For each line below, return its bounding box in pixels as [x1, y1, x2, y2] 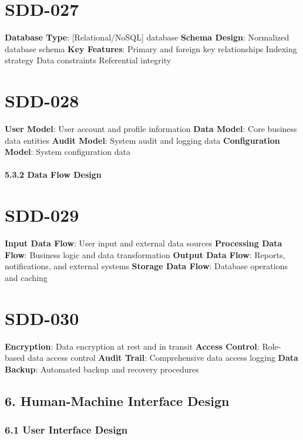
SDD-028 [5, 89, 79, 113]
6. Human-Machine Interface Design [5, 391, 230, 409]
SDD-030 [5, 306, 79, 330]
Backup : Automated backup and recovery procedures [5, 363, 199, 375]
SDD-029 [5, 203, 79, 227]
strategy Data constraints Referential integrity [5, 54, 171, 66]
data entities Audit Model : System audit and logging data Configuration [5, 134, 280, 146]
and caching [5, 271, 48, 283]
